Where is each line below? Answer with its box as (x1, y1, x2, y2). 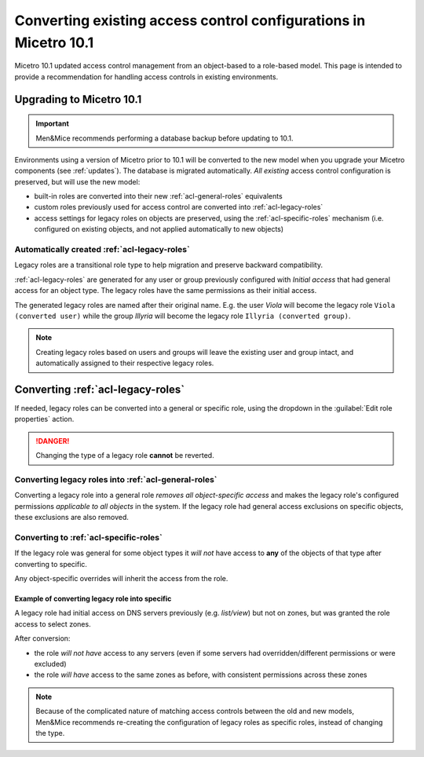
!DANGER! (35, 436, 70, 445)
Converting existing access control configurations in (14, 12, 366, 29)
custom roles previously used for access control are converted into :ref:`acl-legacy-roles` (34, 203, 323, 212)
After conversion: (14, 634, 71, 643)
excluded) (34, 660, 67, 669)
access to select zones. (14, 619, 91, 628)
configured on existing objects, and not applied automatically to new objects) (34, 225, 284, 234)
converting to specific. (14, 559, 88, 569)
